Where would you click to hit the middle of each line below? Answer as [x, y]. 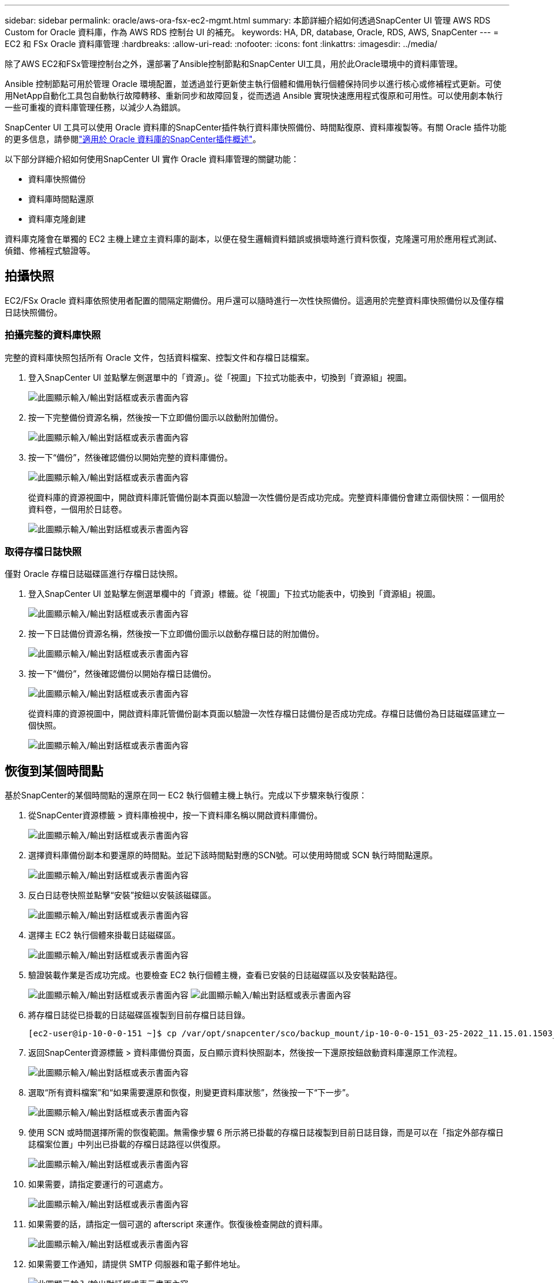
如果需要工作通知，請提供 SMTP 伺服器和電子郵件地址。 [137, 1264]
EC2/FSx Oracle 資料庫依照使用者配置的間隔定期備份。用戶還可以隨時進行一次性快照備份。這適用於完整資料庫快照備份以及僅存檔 [254, 300]
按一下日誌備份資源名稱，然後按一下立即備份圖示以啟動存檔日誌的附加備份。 [176, 634]
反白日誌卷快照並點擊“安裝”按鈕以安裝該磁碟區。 [122, 895]
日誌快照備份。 [33, 312]
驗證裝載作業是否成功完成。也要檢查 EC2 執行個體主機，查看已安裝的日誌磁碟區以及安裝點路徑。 [215, 975]
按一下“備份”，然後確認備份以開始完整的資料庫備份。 [131, 457]
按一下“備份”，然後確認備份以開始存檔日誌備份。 [122, 674]
